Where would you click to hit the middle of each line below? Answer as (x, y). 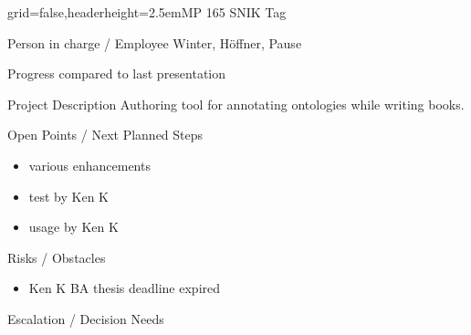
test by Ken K (68, 196)
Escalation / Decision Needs (86, 318)
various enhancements (89, 165)
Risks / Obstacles (57, 257)
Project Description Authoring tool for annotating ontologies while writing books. (236, 104)
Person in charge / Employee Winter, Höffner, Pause (155, 42)
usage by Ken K (73, 227)
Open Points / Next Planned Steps (105, 135)
